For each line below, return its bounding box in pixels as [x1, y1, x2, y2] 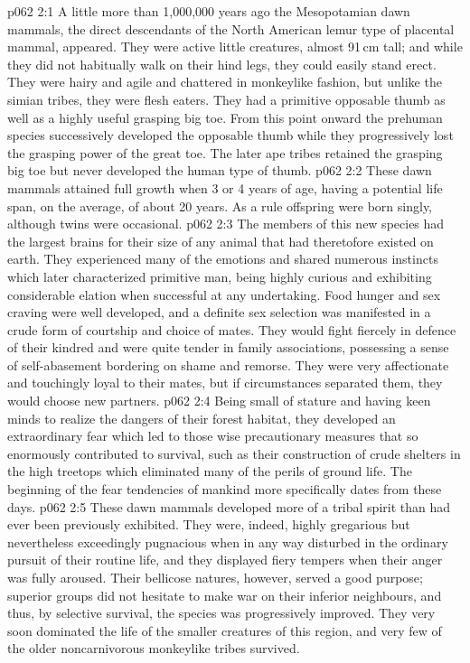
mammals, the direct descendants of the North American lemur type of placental [7, 19, 455, 38]
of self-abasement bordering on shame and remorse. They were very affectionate [7, 355, 449, 374]
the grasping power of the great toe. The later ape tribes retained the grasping [7, 143, 443, 162]
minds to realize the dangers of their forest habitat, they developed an [7, 408, 396, 427]
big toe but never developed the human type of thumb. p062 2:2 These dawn [7, 161, 432, 180]
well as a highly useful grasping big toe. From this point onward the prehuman [7, 107, 443, 126]
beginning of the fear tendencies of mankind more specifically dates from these [7, 480, 442, 499]
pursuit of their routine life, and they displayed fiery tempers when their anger [7, 550, 443, 569]
